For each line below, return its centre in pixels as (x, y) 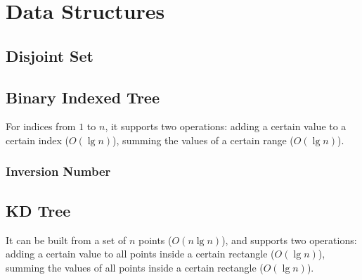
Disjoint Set (50, 55)
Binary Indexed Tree (83, 97)
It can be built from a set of (66, 240)
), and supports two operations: (289, 240)
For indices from (41, 126)
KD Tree (38, 210)
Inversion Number (58, 171)
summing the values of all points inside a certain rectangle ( (135, 267)
